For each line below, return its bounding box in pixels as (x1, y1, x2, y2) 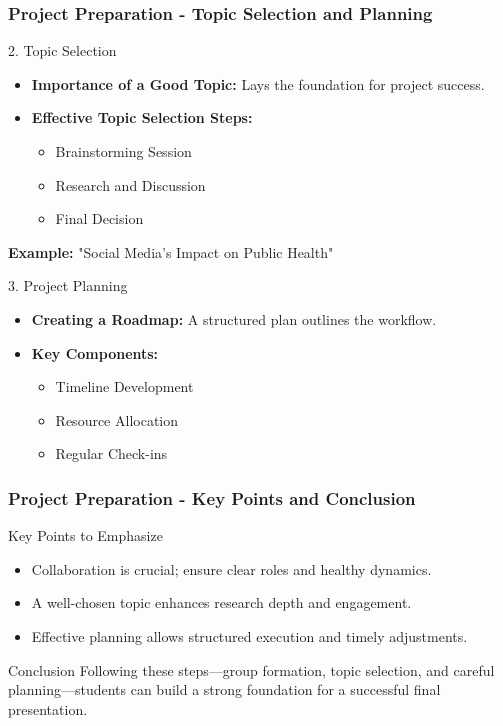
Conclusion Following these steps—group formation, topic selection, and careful (8, 659, 495, 680)
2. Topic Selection (8, 40, 117, 61)
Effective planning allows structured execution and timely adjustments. (31, 625, 468, 646)
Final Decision (55, 208, 144, 229)
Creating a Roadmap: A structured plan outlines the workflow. (31, 308, 437, 329)
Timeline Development (55, 376, 194, 397)
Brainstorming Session (55, 141, 192, 161)
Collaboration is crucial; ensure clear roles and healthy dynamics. (31, 558, 432, 579)
